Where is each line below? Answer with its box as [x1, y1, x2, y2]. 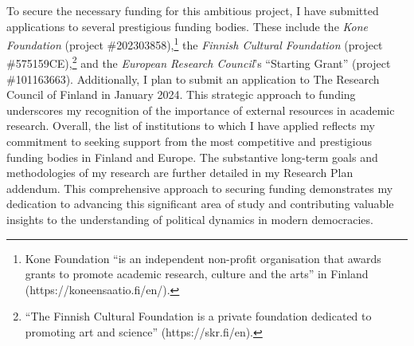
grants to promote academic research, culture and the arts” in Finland [25, 265, 369, 282]
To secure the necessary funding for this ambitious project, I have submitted [6, 2, 379, 18]
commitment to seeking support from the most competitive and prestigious [6, 133, 372, 150]
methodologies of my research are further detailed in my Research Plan [6, 164, 353, 181]
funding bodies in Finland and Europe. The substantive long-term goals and [6, 148, 378, 165]
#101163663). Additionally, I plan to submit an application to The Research [6, 70, 380, 87]
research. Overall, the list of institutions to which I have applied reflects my [6, 117, 375, 134]
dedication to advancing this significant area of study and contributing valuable [6, 195, 394, 212]
